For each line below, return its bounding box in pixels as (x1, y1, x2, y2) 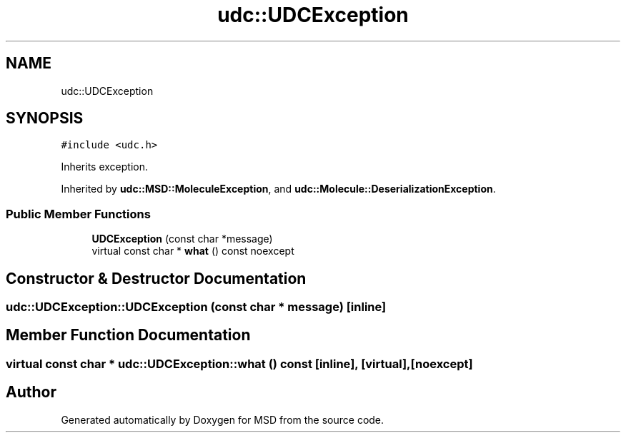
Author (6, 383, 56, 402)
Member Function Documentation (6, 326, 251, 345)
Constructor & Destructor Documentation (6, 269, 307, 287)
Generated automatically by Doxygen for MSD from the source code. (61, 413, 384, 426)
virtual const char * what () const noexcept (91, 245, 294, 258)
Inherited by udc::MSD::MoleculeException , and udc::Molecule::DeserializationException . (61, 183, 496, 195)
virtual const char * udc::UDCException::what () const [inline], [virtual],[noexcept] (6, 356, 473, 371)
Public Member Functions (6, 206, 151, 221)
